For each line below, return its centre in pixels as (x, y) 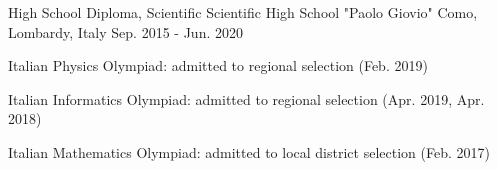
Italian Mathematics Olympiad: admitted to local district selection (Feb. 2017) (249, 151)
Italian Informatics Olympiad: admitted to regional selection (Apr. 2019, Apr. (246, 98)
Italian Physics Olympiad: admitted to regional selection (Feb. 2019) (218, 65)
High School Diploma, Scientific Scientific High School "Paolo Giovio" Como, (243, 12)
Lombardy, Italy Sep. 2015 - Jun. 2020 (125, 31)
